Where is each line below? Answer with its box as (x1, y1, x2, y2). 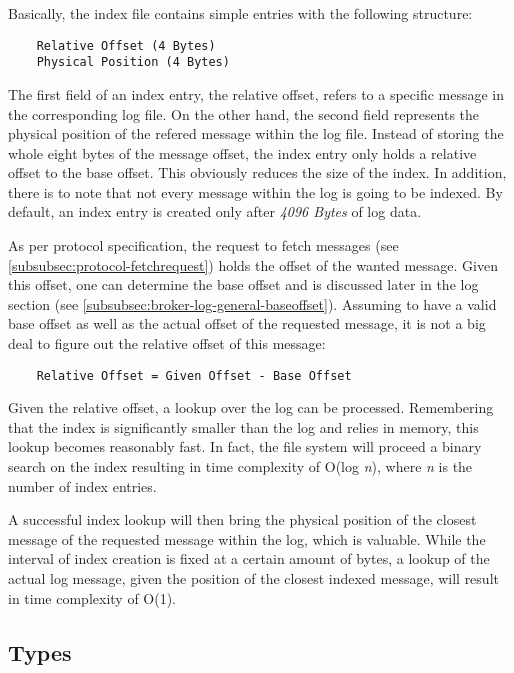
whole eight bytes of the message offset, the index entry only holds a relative (8, 142, 477, 163)
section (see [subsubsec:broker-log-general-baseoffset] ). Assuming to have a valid (8, 293, 497, 314)
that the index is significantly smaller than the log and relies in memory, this (8, 416, 479, 437)
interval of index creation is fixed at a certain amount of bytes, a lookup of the (8, 548, 490, 569)
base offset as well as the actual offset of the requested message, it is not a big (8, 313, 486, 334)
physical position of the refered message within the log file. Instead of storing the (8, 123, 504, 144)
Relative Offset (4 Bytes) (36, 38, 216, 53)
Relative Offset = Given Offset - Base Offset (36, 368, 352, 383)
